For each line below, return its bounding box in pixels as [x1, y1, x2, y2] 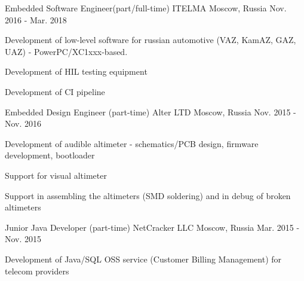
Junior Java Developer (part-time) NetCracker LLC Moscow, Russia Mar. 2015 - [5, 221, 300, 233]
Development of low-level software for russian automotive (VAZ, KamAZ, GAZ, [5, 33, 296, 46]
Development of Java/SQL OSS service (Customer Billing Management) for [5, 252, 282, 265]
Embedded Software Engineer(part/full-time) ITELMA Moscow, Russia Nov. [5, 2, 287, 14]
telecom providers [5, 264, 69, 277]
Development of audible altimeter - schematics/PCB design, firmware [5, 137, 259, 149]
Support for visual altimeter [5, 169, 107, 181]
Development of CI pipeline [5, 85, 105, 97]
